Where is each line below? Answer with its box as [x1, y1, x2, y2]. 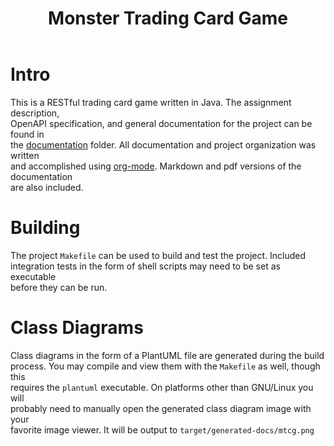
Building [10, 217, 81, 239]
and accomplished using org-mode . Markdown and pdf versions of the [10, 160, 302, 172]
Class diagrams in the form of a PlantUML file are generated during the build [10, 349, 325, 361]
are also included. [10, 181, 84, 193]
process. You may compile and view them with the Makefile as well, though [10, 360, 321, 372]
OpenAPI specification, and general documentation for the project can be [10, 117, 313, 129]
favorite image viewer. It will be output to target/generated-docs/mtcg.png [10, 423, 315, 436]
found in [10, 128, 45, 140]
